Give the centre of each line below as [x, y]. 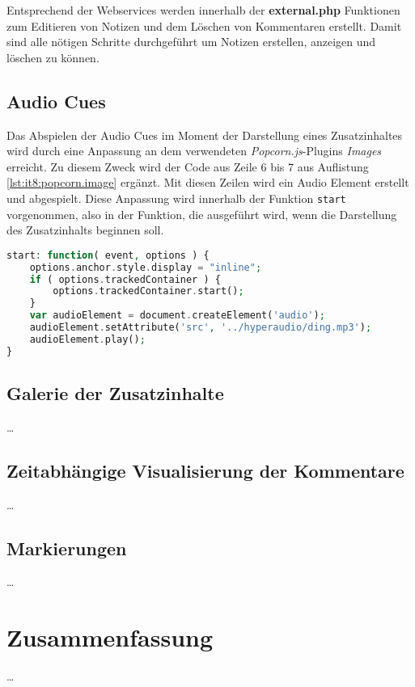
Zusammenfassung [110, 637]
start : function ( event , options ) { [108, 255]
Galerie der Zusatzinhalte [115, 393]
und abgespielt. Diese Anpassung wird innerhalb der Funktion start [176, 198]
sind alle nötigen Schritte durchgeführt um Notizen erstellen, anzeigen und [191, 42]
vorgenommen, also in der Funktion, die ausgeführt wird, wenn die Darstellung [202, 214]
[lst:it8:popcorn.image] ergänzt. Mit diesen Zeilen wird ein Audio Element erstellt [208, 182]
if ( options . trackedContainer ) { [125, 279]
